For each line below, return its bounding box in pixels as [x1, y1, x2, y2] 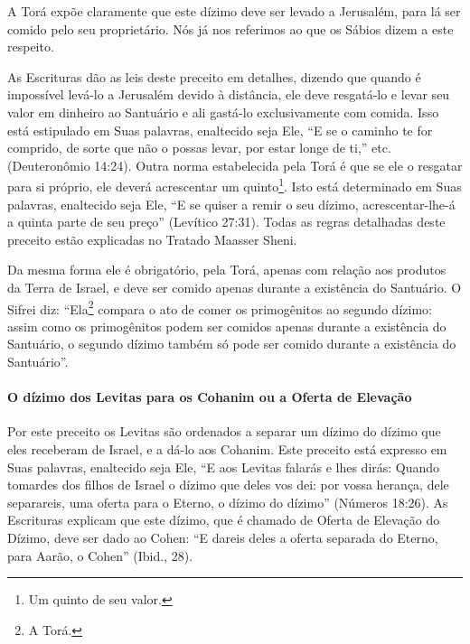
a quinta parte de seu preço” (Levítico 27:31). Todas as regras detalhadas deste [7, 212, 446, 231]
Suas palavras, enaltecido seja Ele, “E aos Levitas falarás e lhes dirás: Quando [7, 457, 440, 476]
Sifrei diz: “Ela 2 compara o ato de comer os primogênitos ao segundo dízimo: [7, 296, 432, 318]
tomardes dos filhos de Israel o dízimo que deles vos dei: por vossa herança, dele [7, 475, 449, 494]
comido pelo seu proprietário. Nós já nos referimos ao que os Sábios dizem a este [7, 19, 454, 38]
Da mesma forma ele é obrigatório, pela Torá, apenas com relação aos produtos [7, 260, 446, 279]
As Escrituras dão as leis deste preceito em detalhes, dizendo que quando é [7, 67, 421, 86]
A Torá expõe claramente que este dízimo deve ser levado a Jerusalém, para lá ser [7, 2, 461, 20]
